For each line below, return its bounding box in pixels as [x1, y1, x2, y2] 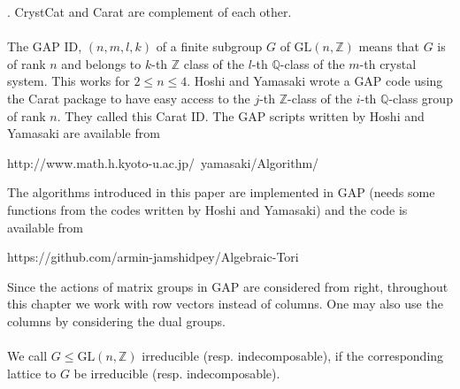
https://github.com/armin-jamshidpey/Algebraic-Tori [7, 248, 299, 266]
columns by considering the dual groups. [7, 311, 226, 330]
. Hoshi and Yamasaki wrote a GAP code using [187, 72, 443, 90]
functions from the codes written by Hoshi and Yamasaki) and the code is [7, 200, 408, 218]
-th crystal [359, 54, 417, 72]
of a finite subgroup [156, 37, 263, 56]
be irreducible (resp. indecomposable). [73, 363, 280, 382]
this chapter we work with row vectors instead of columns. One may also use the [7, 294, 443, 313]
